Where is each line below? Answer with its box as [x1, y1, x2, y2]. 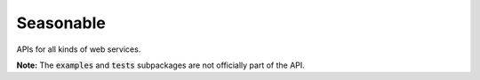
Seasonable [16, 13, 107, 33]
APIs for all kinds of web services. [16, 44, 141, 55]
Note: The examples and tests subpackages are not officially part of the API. [16, 60, 306, 70]
